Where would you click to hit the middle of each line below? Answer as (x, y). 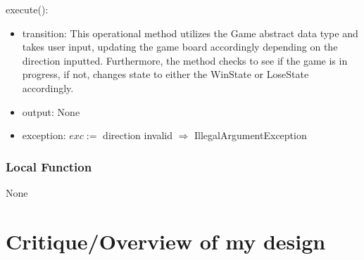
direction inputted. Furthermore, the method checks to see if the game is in (185, 60)
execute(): (27, 9)
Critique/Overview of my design (166, 241)
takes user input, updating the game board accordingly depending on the (180, 47)
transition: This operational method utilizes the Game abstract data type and (190, 33)
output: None (51, 111)
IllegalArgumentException (251, 135)
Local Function (49, 166)
